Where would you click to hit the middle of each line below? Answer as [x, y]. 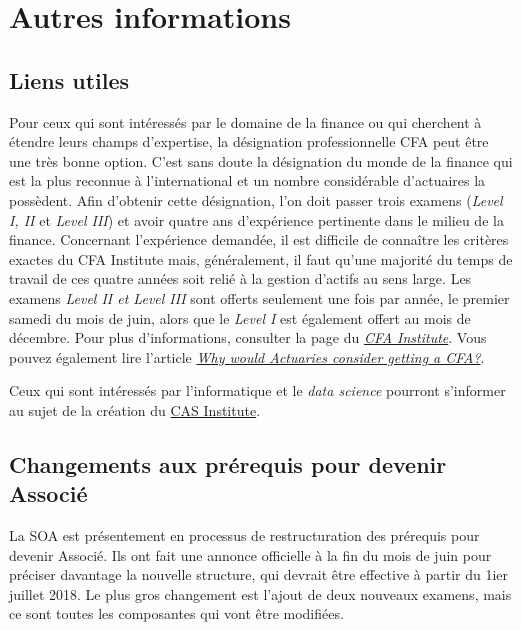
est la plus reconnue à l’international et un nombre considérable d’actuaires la [247, 180]
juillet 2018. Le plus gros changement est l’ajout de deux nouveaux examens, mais [260, 593]
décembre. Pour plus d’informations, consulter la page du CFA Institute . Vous [248, 337]
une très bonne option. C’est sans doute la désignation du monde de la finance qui [261, 160]
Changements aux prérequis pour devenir [228, 463]
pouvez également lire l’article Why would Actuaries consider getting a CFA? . [247, 356]
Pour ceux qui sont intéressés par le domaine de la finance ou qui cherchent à [245, 121]
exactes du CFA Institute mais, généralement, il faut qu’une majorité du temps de [261, 258]
